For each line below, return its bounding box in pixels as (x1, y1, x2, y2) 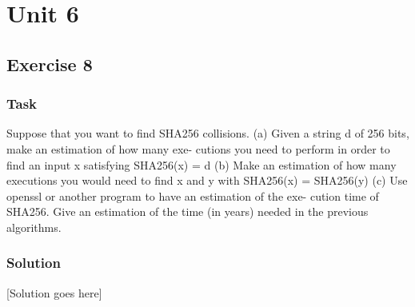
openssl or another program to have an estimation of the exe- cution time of (6, 187, 379, 204)
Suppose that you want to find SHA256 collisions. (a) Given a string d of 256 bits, (6, 125, 409, 142)
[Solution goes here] (6, 284, 102, 301)
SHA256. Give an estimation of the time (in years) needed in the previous (6, 203, 369, 220)
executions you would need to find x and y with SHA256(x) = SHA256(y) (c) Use (6, 172, 408, 189)
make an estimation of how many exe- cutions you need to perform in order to (6, 140, 390, 157)
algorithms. (6, 218, 62, 235)
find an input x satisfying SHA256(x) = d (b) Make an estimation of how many (6, 156, 397, 173)
